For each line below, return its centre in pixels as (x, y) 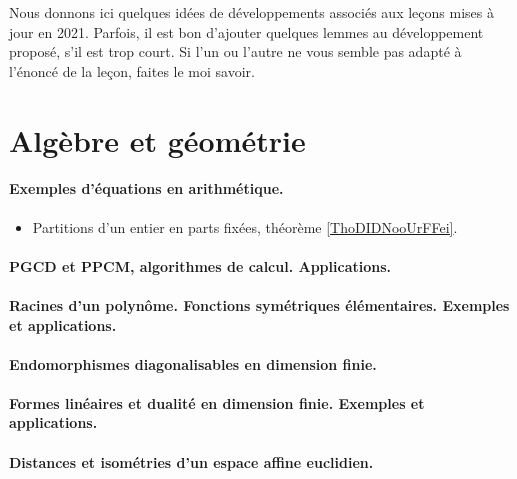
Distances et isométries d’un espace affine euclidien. (191, 461)
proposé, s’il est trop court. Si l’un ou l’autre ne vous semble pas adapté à (235, 51)
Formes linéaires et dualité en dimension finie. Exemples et (217, 402)
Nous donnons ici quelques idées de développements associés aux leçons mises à (251, 12)
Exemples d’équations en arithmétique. (146, 188)
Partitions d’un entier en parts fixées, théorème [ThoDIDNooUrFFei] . (245, 226)
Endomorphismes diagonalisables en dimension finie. (193, 363)
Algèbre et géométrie (157, 139)
